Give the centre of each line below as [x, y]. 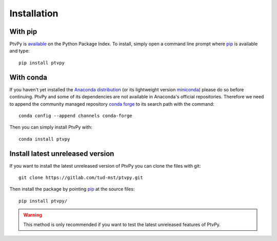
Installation [34, 13]
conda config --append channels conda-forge [76, 116]
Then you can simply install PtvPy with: [51, 127]
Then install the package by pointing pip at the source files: [72, 189]
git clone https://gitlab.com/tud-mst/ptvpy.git [81, 178]
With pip [23, 32]
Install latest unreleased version [62, 154]
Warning [33, 215]
